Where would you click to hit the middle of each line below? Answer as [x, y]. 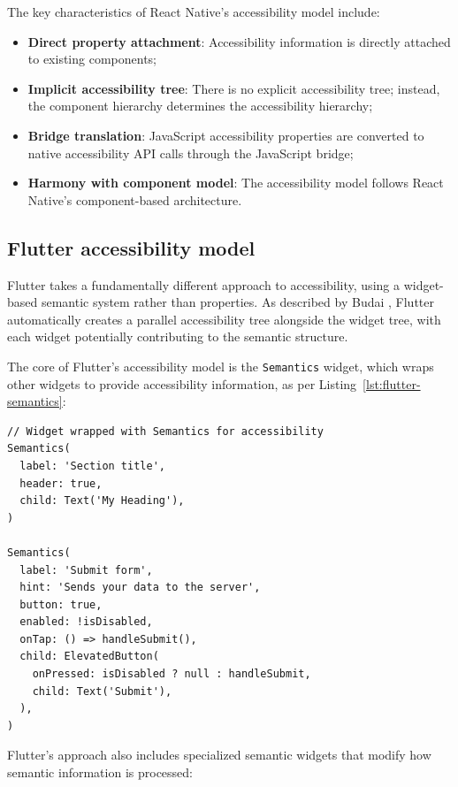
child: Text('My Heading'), [102, 501]
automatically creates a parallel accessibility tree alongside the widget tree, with [224, 319]
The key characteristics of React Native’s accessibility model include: [194, 11]
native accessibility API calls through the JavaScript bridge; [191, 153]
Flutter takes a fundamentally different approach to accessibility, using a [203, 284]
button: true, [61, 604]
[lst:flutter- [392, 383]
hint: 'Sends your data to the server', [140, 588]
